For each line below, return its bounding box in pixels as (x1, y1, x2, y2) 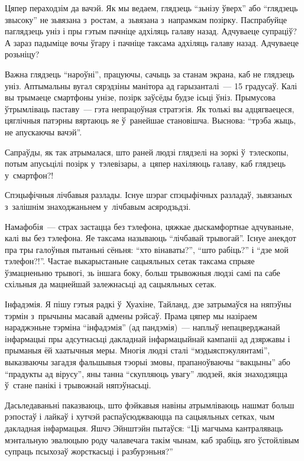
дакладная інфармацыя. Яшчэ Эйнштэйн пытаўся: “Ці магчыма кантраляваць (5, 422, 283, 434)
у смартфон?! (5, 168, 54, 181)
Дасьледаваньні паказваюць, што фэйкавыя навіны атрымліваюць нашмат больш (5, 398, 295, 411)
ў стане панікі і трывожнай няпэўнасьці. (5, 379, 151, 391)
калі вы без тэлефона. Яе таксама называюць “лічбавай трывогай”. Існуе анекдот (5, 232, 296, 244)
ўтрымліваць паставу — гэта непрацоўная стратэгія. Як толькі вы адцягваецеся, (5, 102, 295, 115)
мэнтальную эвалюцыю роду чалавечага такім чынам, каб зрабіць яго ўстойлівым (5, 433, 299, 446)
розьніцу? (5, 48, 40, 60)
